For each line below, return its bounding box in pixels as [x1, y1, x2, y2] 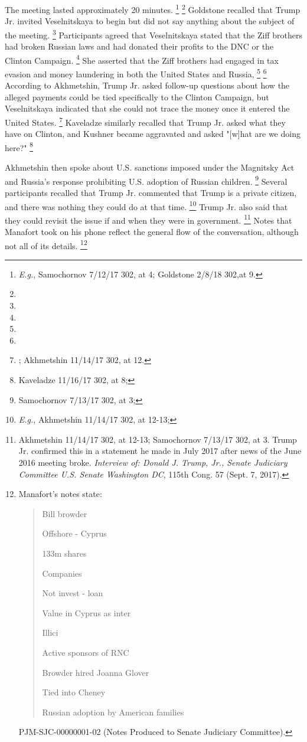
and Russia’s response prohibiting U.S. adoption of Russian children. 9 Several [5, 173, 288, 187]
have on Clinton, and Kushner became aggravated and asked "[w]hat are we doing [5, 128, 301, 140]
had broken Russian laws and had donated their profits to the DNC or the [5, 40, 274, 53]
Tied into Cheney [42, 686, 106, 698]
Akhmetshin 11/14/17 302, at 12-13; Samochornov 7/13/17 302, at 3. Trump [18, 433, 297, 445]
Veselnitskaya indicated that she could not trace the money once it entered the [5, 102, 290, 115]
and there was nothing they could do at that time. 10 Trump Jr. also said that [5, 198, 288, 213]
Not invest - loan [42, 587, 103, 599]
